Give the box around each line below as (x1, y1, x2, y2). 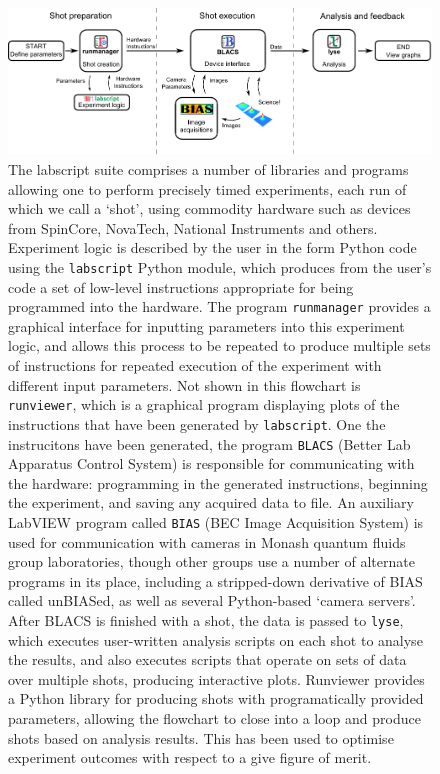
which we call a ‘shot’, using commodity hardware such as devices (8, 198, 411, 219)
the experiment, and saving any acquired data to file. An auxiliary (8, 492, 414, 513)
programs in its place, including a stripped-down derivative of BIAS (8, 570, 423, 591)
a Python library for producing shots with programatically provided (8, 688, 424, 709)
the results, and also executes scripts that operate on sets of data (8, 649, 407, 670)
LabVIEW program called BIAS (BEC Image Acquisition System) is (8, 511, 424, 532)
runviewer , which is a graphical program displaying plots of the (8, 394, 400, 415)
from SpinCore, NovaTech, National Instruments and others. (8, 217, 378, 238)
